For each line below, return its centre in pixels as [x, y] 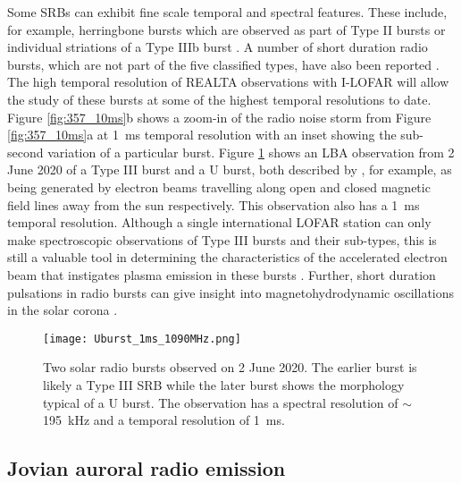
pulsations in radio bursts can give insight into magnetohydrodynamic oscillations [231, 292]
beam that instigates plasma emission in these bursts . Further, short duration [222, 274]
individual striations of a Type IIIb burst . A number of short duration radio [218, 47]
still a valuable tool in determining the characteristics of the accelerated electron [227, 257]
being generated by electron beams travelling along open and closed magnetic [219, 186]
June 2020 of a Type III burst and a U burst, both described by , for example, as [230, 169]
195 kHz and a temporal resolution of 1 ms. [164, 420]
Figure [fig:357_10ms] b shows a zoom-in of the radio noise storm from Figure [219, 117]
